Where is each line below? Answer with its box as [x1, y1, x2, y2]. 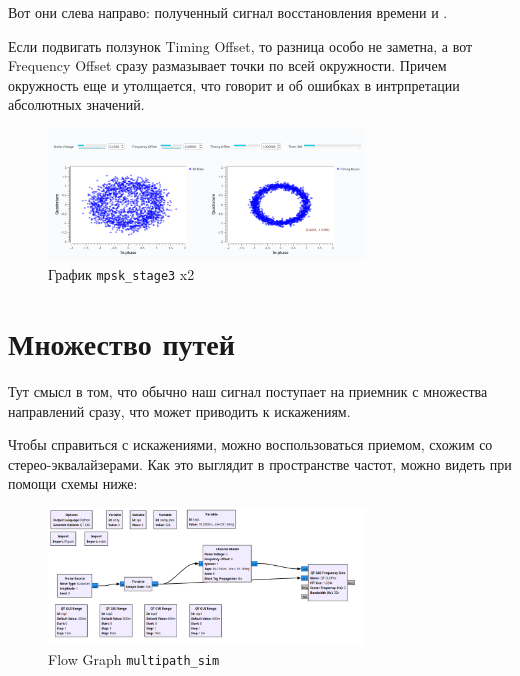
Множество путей [8, 323, 235, 364]
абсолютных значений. [8, 94, 145, 115]
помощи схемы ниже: [8, 473, 138, 494]
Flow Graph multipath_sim [48, 649, 220, 670]
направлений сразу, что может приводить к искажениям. [8, 400, 351, 421]
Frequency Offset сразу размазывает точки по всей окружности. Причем [8, 55, 447, 76]
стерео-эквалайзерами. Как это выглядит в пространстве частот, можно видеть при [8, 453, 512, 474]
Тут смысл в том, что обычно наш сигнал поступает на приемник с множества [8, 381, 488, 402]
